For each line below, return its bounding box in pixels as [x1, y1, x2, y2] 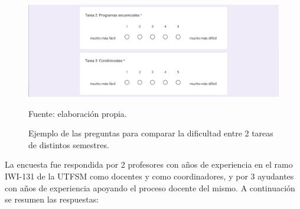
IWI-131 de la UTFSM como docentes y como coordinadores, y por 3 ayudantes [5, 170, 294, 182]
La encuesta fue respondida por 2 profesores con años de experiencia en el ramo [5, 158, 293, 171]
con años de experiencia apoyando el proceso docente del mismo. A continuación [5, 181, 295, 194]
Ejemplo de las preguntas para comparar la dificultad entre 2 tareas [28, 127, 273, 139]
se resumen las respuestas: [5, 193, 99, 205]
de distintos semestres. [28, 138, 109, 151]
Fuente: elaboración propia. [28, 107, 127, 119]
